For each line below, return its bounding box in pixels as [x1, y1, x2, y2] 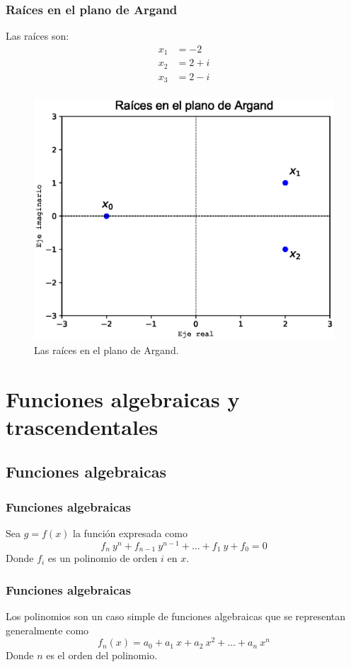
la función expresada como [73, 525, 188, 540]
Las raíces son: [6, 28, 69, 43]
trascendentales [6, 412, 159, 441]
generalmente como [6, 622, 89, 637]
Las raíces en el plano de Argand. [34, 342, 179, 357]
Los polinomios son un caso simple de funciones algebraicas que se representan [6, 608, 346, 623]
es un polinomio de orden [47, 551, 158, 566]
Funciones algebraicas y [6, 384, 240, 413]
